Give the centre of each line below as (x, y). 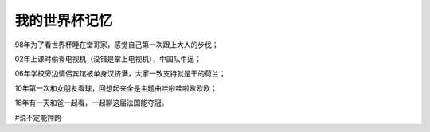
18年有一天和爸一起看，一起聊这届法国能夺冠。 (92, 103)
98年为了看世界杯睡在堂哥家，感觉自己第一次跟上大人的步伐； (117, 45)
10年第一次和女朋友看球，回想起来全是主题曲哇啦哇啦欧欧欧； (116, 88)
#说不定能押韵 (38, 117)
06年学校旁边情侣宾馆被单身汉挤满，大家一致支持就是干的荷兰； (120, 74)
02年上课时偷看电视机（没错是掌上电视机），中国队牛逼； (108, 59)
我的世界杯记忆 (64, 21)
